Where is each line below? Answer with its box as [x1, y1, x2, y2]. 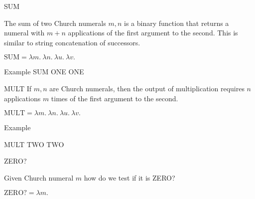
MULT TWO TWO [4, 139, 64, 149]
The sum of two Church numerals [4, 17, 106, 28]
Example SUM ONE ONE [4, 66, 84, 77]
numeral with [4, 27, 45, 38]
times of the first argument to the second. [51, 93, 178, 103]
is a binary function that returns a [124, 17, 229, 28]
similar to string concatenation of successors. [4, 37, 140, 47]
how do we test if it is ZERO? [84, 172, 175, 183]
